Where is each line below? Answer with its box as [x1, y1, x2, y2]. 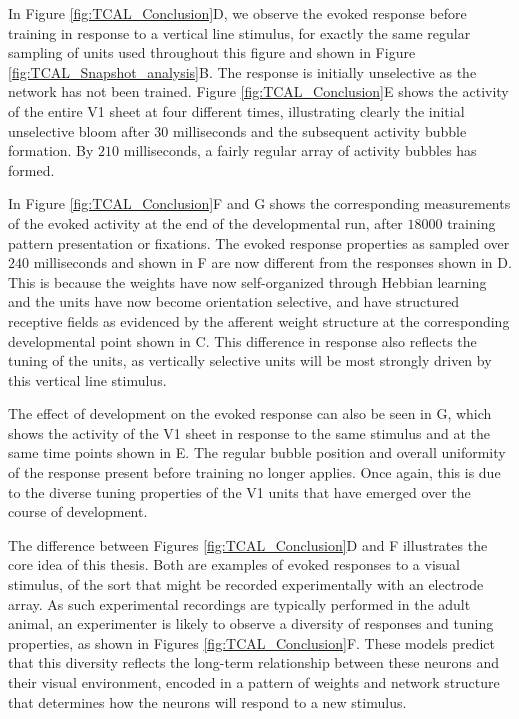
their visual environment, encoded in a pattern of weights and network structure [8, 672, 500, 692]
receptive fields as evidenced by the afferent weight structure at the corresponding [8, 310, 510, 331]
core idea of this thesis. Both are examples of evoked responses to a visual [8, 554, 460, 575]
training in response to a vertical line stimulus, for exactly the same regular [8, 22, 471, 43]
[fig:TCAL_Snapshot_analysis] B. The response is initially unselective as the [8, 61, 477, 82]
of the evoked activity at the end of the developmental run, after [8, 212, 403, 233]
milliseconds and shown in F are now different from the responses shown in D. [33, 252, 512, 273]
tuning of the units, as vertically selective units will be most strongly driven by [8, 350, 492, 371]
